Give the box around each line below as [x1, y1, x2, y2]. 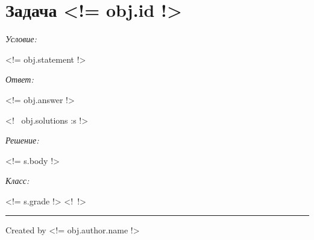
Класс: [5, 174, 30, 187]
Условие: [5, 33, 37, 45]
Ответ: [5, 73, 34, 86]
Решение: [5, 134, 39, 147]
